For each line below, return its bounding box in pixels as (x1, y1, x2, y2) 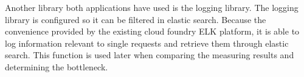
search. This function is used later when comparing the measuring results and (5, 49, 294, 61)
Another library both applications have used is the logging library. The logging (5, 1, 299, 13)
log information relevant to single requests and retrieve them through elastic (5, 36, 289, 49)
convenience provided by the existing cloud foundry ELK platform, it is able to (5, 25, 300, 38)
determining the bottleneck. (5, 60, 108, 73)
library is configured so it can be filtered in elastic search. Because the (5, 13, 266, 25)
